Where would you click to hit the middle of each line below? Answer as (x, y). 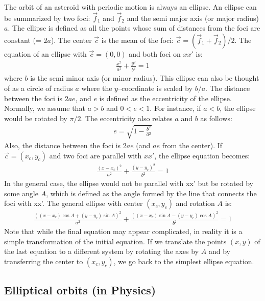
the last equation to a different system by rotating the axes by (102, 251)
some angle (21, 193)
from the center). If (192, 145)
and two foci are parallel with (95, 155)
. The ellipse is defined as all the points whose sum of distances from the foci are (134, 28)
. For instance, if (175, 108)
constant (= (23, 40)
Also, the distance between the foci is (63, 145)
